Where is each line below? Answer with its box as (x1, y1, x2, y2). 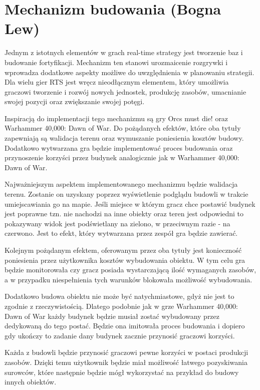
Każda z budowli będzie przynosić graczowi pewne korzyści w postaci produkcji (5, 347, 248, 357)
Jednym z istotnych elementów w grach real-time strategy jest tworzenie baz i (5, 47, 243, 58)
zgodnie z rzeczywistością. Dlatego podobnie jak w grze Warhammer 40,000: (5, 300, 238, 311)
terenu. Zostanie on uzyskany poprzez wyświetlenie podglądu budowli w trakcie (5, 189, 248, 199)
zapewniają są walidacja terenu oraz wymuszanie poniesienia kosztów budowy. (5, 133, 244, 143)
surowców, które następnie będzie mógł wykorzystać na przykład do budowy (5, 366, 239, 377)
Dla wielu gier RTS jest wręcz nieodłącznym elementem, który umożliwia (5, 77, 229, 87)
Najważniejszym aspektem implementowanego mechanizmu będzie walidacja (5, 179, 238, 189)
